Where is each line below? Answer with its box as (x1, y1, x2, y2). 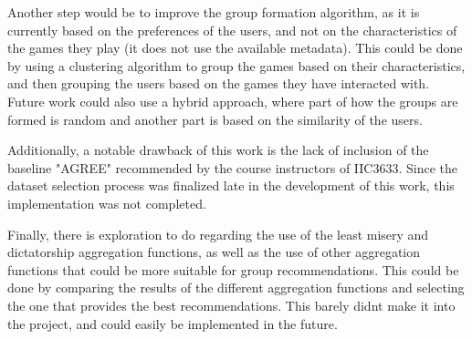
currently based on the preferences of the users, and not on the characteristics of (7, 20, 457, 39)
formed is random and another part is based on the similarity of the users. (7, 109, 423, 128)
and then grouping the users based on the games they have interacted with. (7, 74, 430, 93)
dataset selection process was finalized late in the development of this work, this (7, 176, 455, 195)
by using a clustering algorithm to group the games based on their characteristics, (7, 56, 466, 75)
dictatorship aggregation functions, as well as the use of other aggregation (7, 242, 421, 262)
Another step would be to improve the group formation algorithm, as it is (7, 3, 420, 21)
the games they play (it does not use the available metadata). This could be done (7, 38, 463, 57)
